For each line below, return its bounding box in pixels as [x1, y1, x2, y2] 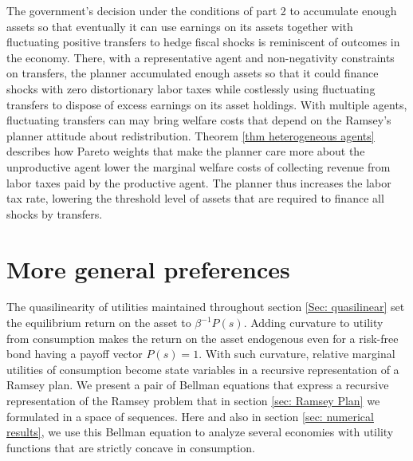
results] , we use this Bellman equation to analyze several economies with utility [6, 424, 394, 440]
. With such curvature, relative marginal [199, 345, 395, 362]
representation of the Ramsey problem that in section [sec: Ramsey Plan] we [6, 392, 380, 408]
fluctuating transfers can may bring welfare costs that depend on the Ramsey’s [6, 112, 391, 128]
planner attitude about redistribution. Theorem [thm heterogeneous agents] [6, 127, 375, 144]
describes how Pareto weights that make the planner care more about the [6, 143, 365, 160]
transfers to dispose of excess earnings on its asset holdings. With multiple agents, [6, 96, 407, 112]
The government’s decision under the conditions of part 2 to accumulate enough [6, 2, 397, 18]
